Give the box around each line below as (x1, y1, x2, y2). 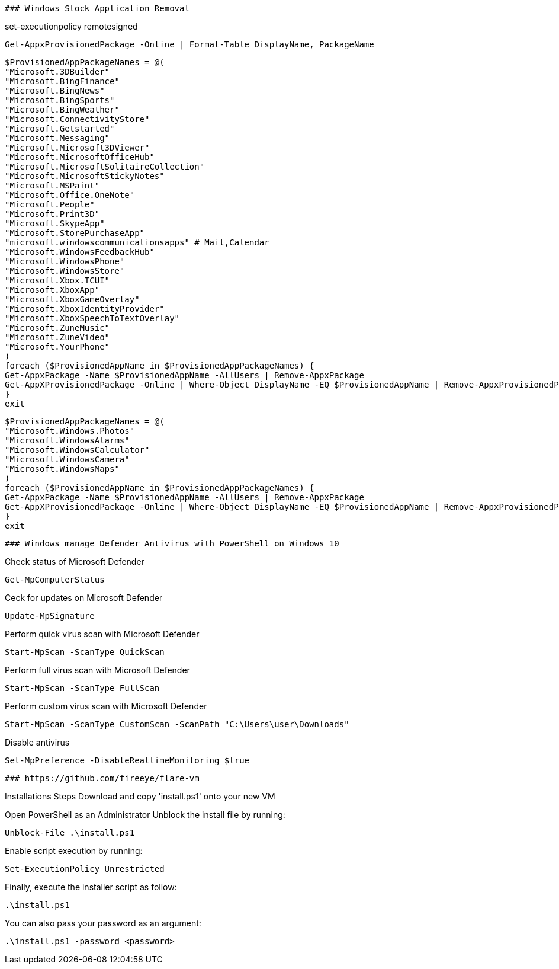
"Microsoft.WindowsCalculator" (5, 445, 150, 455)
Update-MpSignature (5, 611, 95, 621)
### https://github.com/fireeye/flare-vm (5, 773, 200, 783)
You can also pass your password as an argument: (5, 918, 201, 928)
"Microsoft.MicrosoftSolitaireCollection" (5, 162, 205, 171)
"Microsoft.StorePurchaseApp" (5, 228, 145, 238)
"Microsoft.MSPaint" (5, 181, 100, 190)
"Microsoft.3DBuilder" (5, 67, 110, 76)
